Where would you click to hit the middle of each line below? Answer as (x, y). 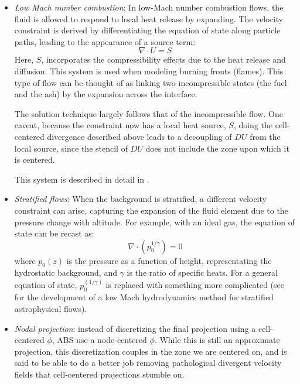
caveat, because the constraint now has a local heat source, (120, 125)
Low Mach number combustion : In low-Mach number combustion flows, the (149, 7)
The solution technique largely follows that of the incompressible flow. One (149, 113)
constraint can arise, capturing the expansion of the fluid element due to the (151, 210)
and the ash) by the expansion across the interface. (106, 94)
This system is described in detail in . (82, 179)
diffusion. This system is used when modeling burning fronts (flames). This (149, 71)
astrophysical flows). (51, 308)
